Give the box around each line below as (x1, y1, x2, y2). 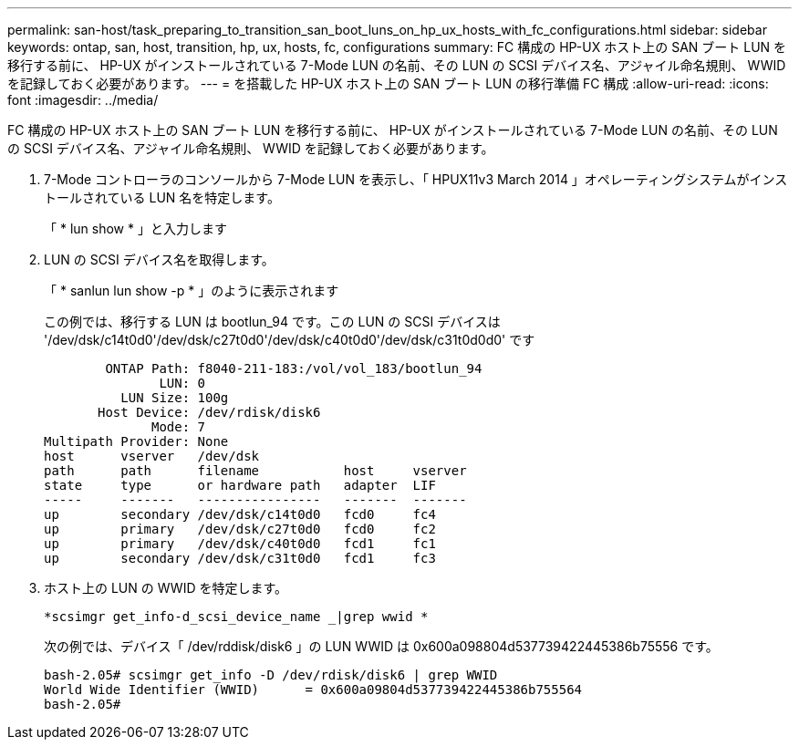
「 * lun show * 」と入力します (44, 221, 227, 236)
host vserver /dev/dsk (44, 449, 260, 463)
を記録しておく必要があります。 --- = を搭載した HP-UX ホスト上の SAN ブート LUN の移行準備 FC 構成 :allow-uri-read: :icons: (7, 76, 769, 91)
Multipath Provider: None (44, 434, 229, 449)
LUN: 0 (159, 376, 206, 390)
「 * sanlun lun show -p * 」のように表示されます (44, 283, 339, 298)
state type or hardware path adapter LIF (44, 478, 436, 493)
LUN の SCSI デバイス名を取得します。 (44, 252, 275, 267)
